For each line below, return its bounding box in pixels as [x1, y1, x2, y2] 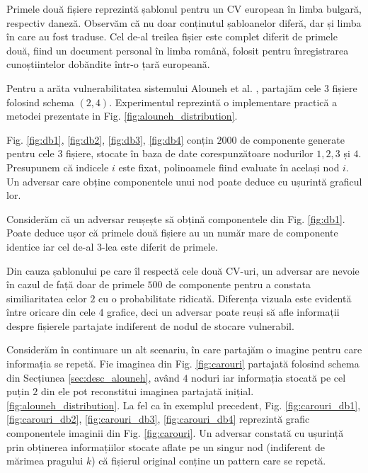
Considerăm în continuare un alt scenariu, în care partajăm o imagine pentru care [6, 342, 362, 357]
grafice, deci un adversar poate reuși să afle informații [107, 304, 340, 319]
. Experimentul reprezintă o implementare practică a [109, 94, 338, 109]
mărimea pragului [6, 453, 84, 468]
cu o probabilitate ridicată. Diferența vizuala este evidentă [98, 290, 352, 305]
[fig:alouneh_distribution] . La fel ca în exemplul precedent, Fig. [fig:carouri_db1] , [6, 397, 361, 412]
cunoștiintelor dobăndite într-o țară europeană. [6, 57, 210, 72]
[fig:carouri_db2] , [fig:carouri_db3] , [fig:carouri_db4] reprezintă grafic [6, 411, 310, 426]
